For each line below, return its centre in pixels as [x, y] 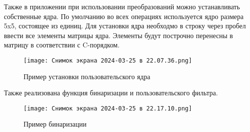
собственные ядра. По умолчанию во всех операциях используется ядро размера [124, 16]
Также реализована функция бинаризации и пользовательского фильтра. [111, 93]
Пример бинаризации [55, 124]
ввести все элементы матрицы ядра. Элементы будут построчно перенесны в [119, 35]
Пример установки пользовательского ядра [87, 76]
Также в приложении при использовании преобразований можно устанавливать [122, 6]
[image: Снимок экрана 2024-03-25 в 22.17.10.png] [108, 108]
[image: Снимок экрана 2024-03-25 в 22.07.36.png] [108, 60]
